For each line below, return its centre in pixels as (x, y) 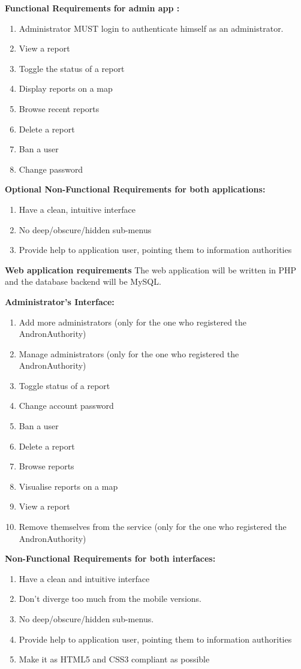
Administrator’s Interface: (60, 301)
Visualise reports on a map (68, 486)
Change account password (66, 406)
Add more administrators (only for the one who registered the (133, 322)
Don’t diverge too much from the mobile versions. (110, 599)
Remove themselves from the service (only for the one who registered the (153, 527)
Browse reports (46, 466)
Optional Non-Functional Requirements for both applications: (135, 189)
